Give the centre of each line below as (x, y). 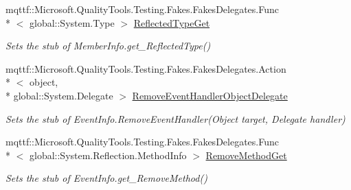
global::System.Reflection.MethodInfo (108, 155)
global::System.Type (72, 22)
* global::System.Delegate (59, 95)
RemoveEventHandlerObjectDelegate (210, 95)
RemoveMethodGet (246, 155)
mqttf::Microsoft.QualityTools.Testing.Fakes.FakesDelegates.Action (146, 68)
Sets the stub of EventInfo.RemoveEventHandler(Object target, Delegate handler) (175, 118)
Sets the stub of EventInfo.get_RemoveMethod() (106, 178)
